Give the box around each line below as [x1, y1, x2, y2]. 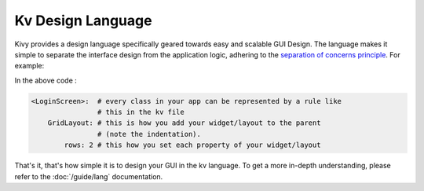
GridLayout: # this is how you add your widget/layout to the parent [47, 119, 321, 127]
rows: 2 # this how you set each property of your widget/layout [64, 141, 321, 149]
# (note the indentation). [97, 130, 202, 138]
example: [14, 61, 45, 71]
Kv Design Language [14, 12, 152, 29]
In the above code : [14, 75, 78, 85]
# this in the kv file [97, 108, 185, 117]
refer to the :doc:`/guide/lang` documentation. [14, 171, 163, 181]
